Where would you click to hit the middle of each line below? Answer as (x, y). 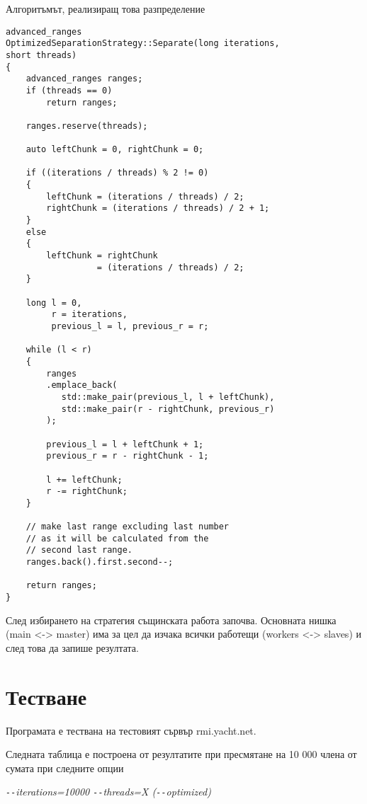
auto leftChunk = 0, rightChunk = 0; (115, 150)
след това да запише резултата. (72, 647)
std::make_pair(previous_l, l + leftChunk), (168, 397)
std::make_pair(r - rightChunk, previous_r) (168, 409)
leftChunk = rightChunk (102, 256)
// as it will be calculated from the (117, 538)
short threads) (41, 55)
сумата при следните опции (65, 768)
